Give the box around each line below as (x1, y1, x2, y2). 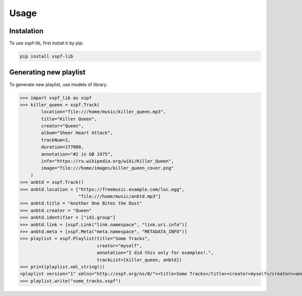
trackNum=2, (41, 137, 70, 143)
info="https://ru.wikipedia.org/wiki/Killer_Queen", (41, 159, 174, 164)
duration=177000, (41, 144, 84, 150)
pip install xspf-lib (20, 53, 73, 59)
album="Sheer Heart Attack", (41, 130, 113, 136)
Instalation (9, 27, 44, 35)
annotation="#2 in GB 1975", (41, 151, 113, 157)
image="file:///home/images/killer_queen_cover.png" (41, 165, 174, 171)
